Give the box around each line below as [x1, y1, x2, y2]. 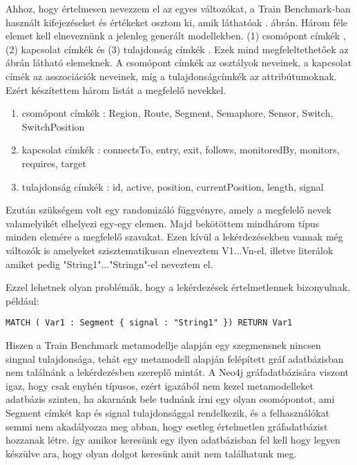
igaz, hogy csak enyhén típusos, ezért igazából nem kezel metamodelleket [6, 378, 313, 392]
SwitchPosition [21, 119, 85, 133]
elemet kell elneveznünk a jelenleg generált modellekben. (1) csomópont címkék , [6, 28, 346, 43]
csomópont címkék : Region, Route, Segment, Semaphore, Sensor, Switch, [21, 106, 334, 120]
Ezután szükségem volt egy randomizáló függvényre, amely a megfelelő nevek [6, 202, 331, 217]
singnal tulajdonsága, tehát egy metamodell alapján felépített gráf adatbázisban [6, 351, 344, 366]
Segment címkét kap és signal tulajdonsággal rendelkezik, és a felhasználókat [6, 405, 330, 419]
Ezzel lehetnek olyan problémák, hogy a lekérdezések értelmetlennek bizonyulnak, [6, 280, 350, 294]
